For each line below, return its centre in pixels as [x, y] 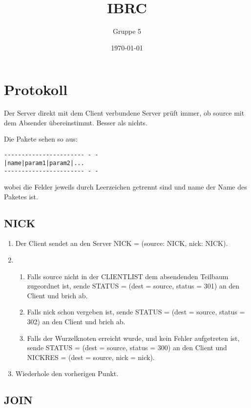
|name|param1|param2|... [44, 163]
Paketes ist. [21, 196]
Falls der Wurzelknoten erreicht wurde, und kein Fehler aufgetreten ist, [133, 338]
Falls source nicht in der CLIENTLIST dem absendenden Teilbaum [128, 276]
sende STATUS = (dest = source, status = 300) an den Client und [127, 348]
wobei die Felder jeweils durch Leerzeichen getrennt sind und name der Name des [125, 187]
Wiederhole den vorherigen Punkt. [67, 373]
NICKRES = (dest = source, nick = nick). [91, 357]
